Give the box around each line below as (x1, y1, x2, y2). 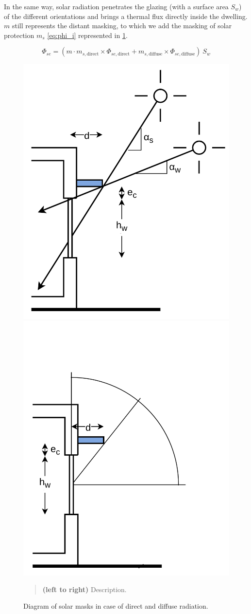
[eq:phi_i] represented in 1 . (47, 30, 128, 40)
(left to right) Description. (42, 584, 127, 594)
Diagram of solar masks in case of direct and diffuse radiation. (23, 600, 208, 611)
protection (4, 30, 34, 40)
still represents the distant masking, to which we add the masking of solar (12, 20, 232, 31)
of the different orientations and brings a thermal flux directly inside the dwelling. (4, 11, 248, 21)
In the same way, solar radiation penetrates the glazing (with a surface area (4, 1, 229, 11)
